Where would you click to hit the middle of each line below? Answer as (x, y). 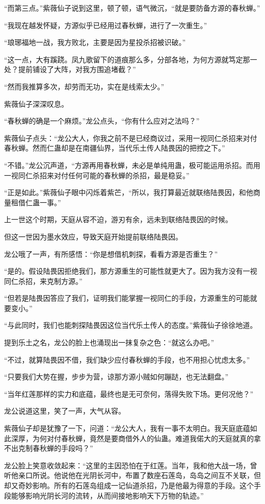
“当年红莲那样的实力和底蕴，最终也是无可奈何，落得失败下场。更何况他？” (129, 393)
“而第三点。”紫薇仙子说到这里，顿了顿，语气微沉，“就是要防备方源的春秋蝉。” (132, 8)
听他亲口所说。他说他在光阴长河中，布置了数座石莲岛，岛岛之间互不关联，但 (132, 475)
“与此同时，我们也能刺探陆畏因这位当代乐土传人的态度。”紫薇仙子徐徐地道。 (131, 325)
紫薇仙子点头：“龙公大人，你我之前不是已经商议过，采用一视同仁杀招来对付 (131, 138)
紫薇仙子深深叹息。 (36, 103)
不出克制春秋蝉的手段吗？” (49, 448)
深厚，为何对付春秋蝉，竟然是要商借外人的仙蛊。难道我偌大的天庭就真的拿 (136, 438)
